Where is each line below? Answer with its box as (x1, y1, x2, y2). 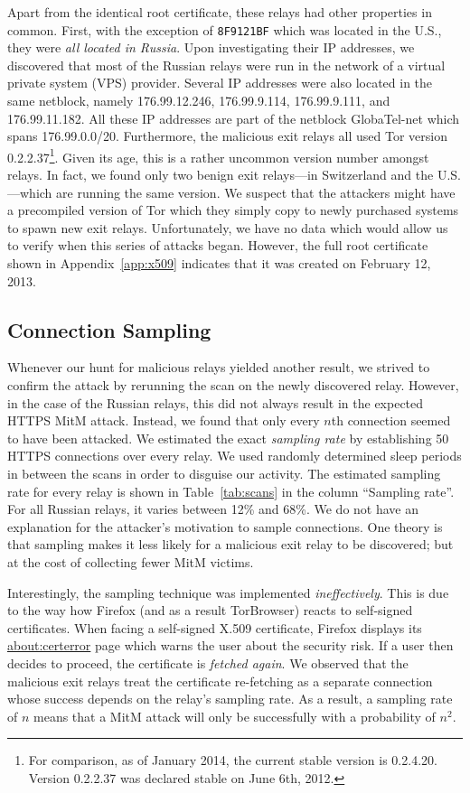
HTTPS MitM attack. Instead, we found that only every (7, 411, 320, 430)
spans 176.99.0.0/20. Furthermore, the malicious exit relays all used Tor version (7, 126, 448, 145)
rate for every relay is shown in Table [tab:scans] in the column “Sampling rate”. (7, 481, 455, 500)
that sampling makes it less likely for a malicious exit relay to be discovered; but (7, 535, 454, 554)
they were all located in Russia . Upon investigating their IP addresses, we (7, 38, 415, 57)
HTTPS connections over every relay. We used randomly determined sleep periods (7, 446, 462, 465)
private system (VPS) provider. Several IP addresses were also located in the (7, 73, 433, 92)
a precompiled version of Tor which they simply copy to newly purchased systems (7, 201, 459, 219)
